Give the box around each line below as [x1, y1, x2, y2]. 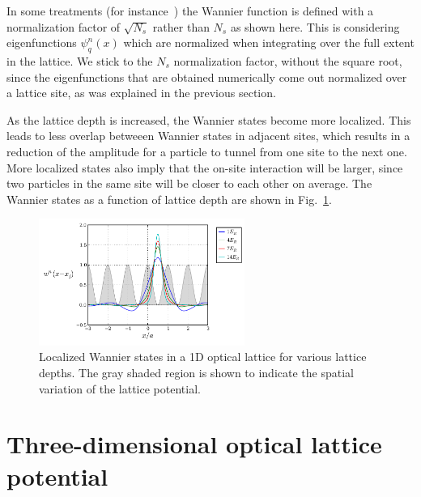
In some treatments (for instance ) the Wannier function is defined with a [6, 2, 374, 19]
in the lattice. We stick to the [6, 52, 153, 69]
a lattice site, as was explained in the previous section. [6, 84, 276, 101]
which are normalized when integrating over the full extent [123, 34, 415, 51]
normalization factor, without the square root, [173, 52, 402, 69]
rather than [152, 18, 210, 35]
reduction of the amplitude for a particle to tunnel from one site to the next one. [6, 142, 407, 159]
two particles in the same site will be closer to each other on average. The [6, 175, 372, 192]
